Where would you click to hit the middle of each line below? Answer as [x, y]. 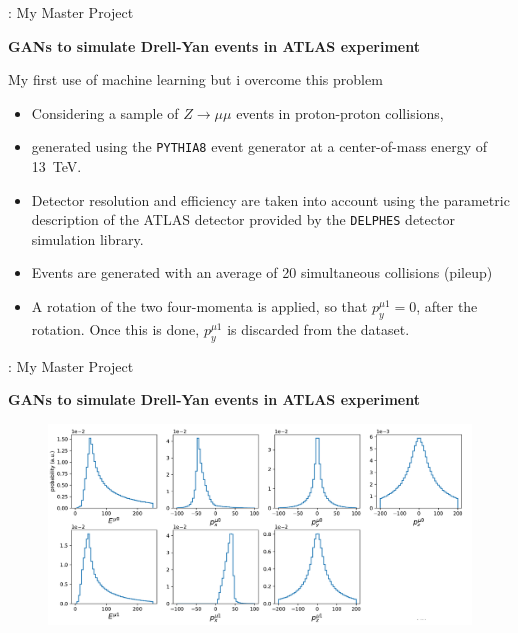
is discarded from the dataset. [318, 328]
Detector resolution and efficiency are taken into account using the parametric [270, 199]
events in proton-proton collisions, [340, 112]
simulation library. [87, 238]
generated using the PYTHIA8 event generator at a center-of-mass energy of [259, 146]
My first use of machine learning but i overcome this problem [195, 79]
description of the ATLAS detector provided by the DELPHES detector [243, 219]
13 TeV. [56, 166]
